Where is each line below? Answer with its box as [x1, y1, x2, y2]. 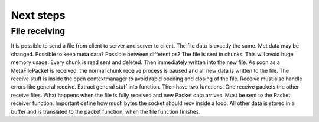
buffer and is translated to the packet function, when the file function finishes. [11, 108, 201, 115]
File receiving [11, 26, 65, 36]
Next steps [11, 9, 66, 22]
